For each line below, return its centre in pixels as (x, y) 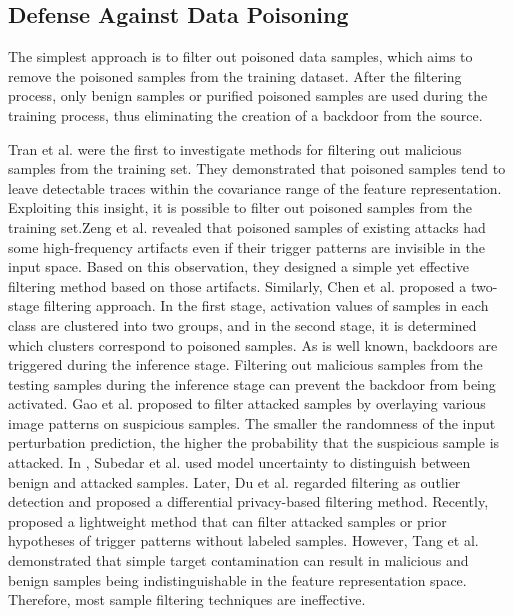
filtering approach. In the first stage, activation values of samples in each (266, 305)
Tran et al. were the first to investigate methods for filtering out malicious (235, 148)
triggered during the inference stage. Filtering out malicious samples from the (245, 364)
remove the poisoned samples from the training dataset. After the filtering (235, 75)
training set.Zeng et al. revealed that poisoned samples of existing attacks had (247, 226)
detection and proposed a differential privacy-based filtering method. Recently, (248, 501)
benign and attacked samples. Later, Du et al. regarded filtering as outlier (234, 481)
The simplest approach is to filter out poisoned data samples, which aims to (240, 56)
